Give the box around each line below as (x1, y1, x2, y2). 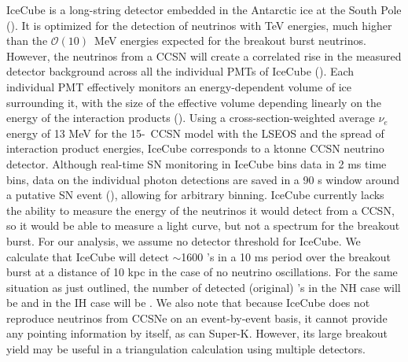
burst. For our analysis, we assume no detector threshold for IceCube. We (6, 232, 361, 249)
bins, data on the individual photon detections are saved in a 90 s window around (6, 171, 400, 187)
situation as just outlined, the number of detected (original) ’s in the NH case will (6, 279, 401, 295)
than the (6, 32, 48, 49)
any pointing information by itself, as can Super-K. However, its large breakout (6, 325, 388, 342)
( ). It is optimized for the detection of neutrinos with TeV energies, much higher (6, 17, 392, 33)
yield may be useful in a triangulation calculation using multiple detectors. (6, 341, 366, 357)
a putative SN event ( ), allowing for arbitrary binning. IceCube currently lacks (6, 187, 384, 203)
